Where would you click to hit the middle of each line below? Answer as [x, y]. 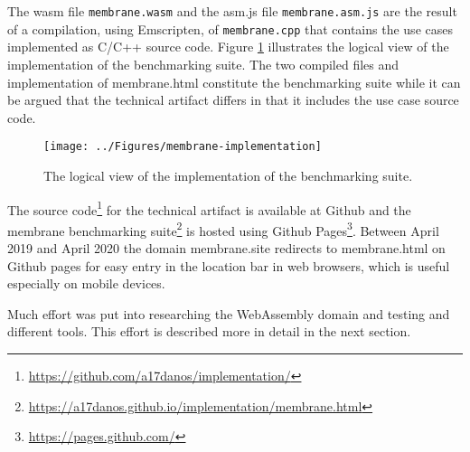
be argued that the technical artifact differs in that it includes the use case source [233, 100]
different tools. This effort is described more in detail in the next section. [209, 331]
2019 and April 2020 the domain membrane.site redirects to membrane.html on [226, 248]
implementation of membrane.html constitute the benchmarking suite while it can [234, 82]
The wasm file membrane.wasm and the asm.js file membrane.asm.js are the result [232, 11]
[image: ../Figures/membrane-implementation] [183, 147]
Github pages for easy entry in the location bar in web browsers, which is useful [229, 265]
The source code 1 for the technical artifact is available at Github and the [209, 208]
